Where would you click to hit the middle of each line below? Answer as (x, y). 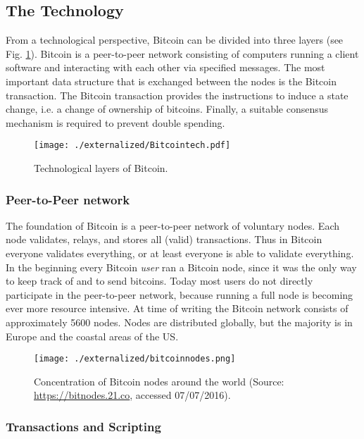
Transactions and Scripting (83, 426)
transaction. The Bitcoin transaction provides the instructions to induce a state (177, 95)
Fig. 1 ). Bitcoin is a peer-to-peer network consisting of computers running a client (182, 53)
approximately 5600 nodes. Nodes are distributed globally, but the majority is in (179, 322)
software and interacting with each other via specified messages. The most (165, 67)
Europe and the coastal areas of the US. (92, 336)
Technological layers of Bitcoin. (101, 168)
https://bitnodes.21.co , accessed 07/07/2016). (132, 395)
